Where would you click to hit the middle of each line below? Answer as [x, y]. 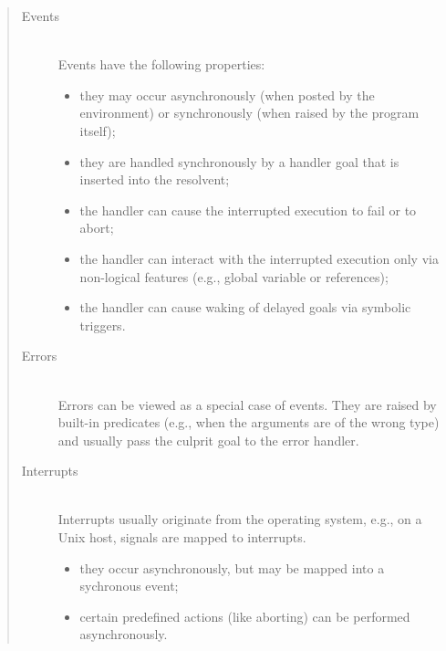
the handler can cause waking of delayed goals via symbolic [245, 307]
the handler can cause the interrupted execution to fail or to [248, 210]
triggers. [103, 325]
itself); [98, 130]
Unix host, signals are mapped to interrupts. [182, 537]
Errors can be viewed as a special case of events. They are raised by [247, 404]
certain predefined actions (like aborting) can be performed [245, 616]
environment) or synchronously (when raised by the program [249, 113]
